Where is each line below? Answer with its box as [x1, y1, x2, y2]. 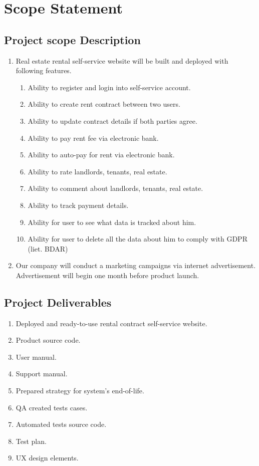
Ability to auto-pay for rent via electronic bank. [28, 149, 175, 160]
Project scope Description [4, 32, 141, 47]
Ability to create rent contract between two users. [28, 99, 180, 109]
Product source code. [16, 335, 81, 345]
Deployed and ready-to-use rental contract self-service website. [16, 318, 207, 328]
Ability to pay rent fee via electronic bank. [28, 132, 159, 143]
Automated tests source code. [16, 419, 107, 429]
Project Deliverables [4, 294, 112, 310]
